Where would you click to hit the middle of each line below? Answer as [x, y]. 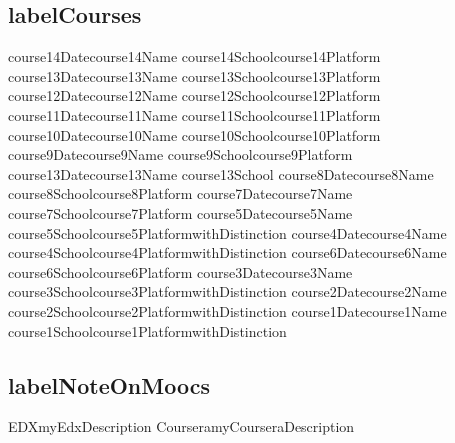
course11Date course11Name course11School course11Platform [194, 114]
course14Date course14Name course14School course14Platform [194, 56]
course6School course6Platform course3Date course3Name [180, 271]
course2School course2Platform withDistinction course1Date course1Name [227, 310]
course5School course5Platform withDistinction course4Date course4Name [227, 232]
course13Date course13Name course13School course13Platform [194, 75]
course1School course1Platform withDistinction [147, 330]
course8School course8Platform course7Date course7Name [180, 193]
